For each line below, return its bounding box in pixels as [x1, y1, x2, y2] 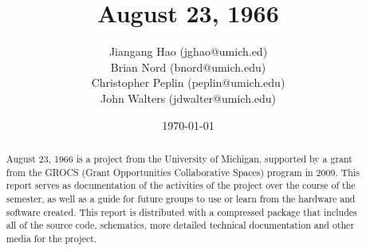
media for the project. [6, 231, 97, 245]
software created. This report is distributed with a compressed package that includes [6, 205, 357, 218]
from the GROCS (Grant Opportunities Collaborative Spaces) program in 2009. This [6, 165, 360, 178]
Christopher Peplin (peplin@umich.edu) [91, 74, 285, 91]
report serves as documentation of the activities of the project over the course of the [6, 178, 356, 192]
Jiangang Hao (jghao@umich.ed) [108, 43, 268, 60]
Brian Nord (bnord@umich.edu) [110, 58, 266, 75]
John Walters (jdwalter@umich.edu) [100, 89, 277, 106]
